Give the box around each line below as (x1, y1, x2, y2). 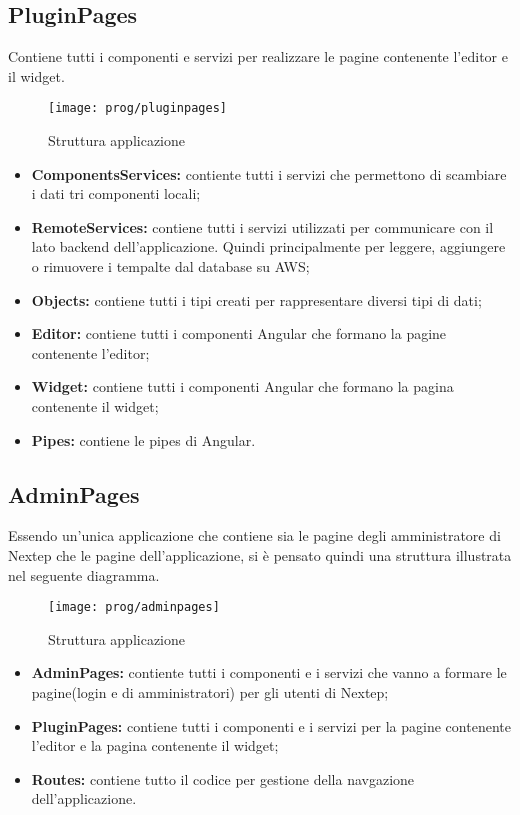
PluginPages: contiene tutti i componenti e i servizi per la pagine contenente (31, 715, 511, 736)
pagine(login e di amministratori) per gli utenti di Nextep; (31, 682, 389, 702)
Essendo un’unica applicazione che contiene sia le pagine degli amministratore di (8, 525, 501, 546)
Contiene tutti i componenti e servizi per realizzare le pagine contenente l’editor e (8, 46, 508, 67)
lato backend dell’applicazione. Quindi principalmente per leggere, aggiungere (31, 236, 506, 257)
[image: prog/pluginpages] (48, 101, 227, 116)
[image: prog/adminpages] (48, 600, 220, 615)
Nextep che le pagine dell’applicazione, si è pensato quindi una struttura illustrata (8, 544, 512, 565)
